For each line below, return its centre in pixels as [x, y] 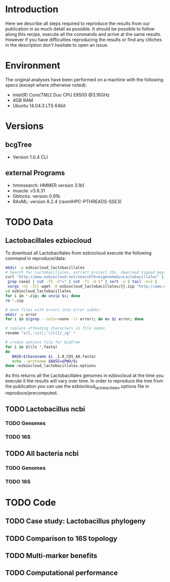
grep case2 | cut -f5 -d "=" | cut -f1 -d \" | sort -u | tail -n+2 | [82, 282]
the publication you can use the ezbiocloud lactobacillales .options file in [77, 387]
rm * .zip [14, 301]
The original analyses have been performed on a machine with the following [84, 79]
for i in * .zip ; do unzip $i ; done [43, 296]
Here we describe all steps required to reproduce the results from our [78, 23]
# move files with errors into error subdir [53, 310]
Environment [33, 66]
